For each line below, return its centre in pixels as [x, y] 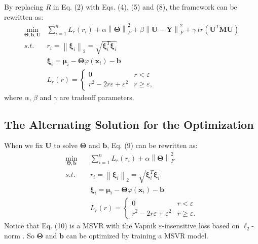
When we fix [24, 145]
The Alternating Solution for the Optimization [129, 124]
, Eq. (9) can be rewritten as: [152, 145]
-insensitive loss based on [201, 226]
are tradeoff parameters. [97, 97]
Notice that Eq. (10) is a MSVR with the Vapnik [80, 226]
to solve [66, 145]
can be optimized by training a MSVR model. [137, 236]
